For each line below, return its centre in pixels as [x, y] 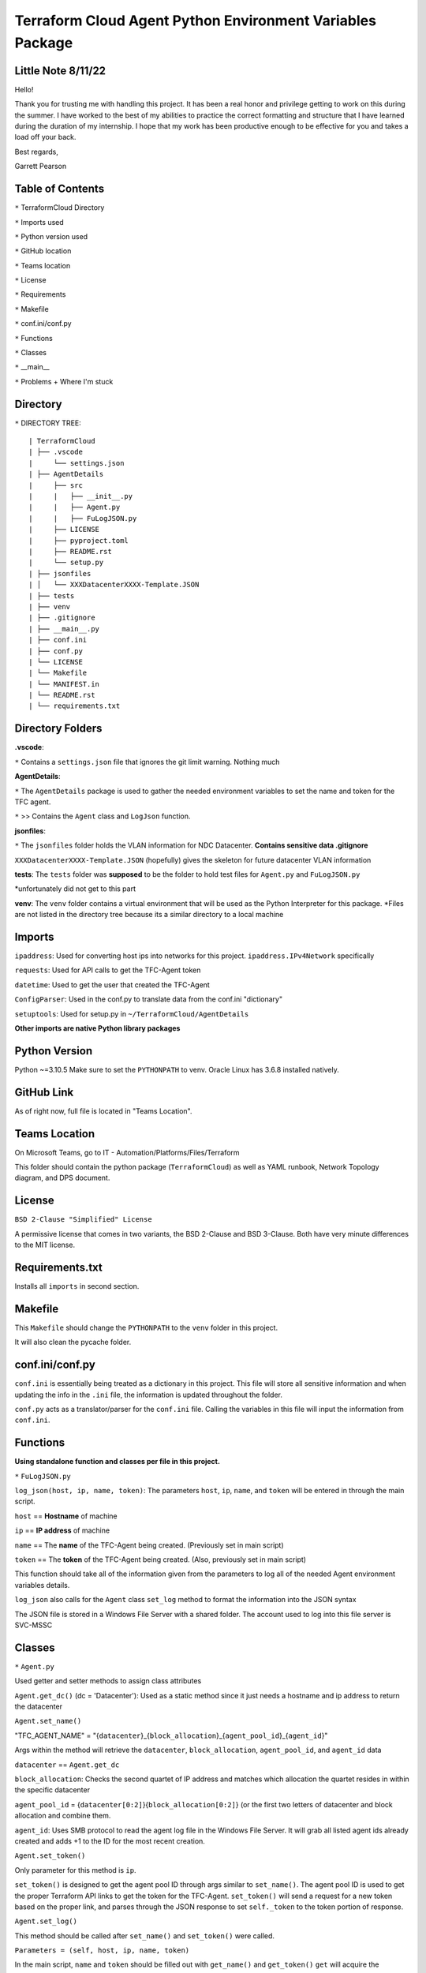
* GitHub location [43, 251]
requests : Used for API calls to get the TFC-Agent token [108, 970]
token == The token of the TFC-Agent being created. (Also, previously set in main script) [161, 1559]
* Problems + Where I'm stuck [64, 381]
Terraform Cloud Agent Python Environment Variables [195, 21]
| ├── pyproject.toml [79, 540]
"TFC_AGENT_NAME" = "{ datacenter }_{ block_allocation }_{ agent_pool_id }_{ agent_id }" [171, 1735]
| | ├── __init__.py [81, 496]
